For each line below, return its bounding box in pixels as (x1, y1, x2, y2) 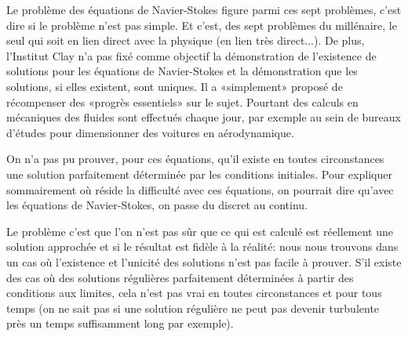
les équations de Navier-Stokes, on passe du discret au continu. (6, 197, 308, 213)
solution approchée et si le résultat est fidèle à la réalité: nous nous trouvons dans (6, 238, 399, 255)
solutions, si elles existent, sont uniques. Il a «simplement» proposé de (6, 78, 343, 94)
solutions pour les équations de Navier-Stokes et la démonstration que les (6, 63, 358, 79)
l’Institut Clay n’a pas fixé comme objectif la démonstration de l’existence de (6, 47, 377, 63)
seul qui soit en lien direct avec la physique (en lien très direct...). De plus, (6, 32, 365, 49)
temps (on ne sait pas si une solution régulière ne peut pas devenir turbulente (6, 299, 380, 316)
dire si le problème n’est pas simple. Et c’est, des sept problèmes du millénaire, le (6, 16, 397, 33)
